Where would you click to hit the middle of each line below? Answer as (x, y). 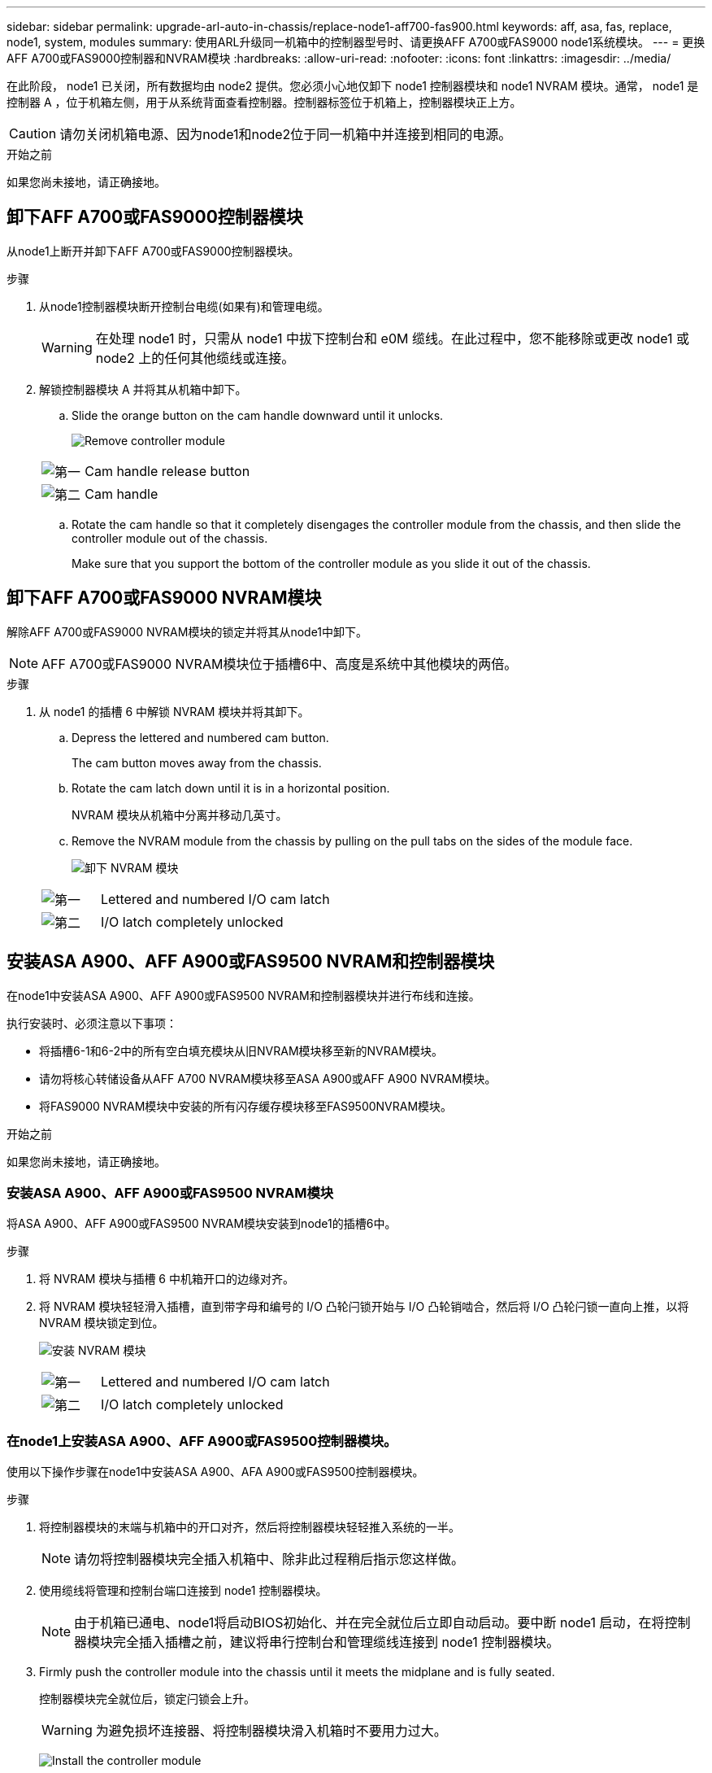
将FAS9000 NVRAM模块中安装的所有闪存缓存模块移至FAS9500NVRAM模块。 (246, 1106)
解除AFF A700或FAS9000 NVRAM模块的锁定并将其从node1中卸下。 (187, 631)
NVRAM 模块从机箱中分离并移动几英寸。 (180, 814)
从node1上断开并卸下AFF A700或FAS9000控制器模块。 (153, 251)
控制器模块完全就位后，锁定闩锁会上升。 (147, 1699)
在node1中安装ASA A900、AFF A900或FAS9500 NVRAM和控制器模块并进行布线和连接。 (243, 995)
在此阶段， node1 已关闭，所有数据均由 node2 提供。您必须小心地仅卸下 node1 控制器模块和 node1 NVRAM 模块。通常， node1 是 (353, 86)
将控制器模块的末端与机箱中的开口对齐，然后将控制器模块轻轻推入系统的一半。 (250, 1527)
